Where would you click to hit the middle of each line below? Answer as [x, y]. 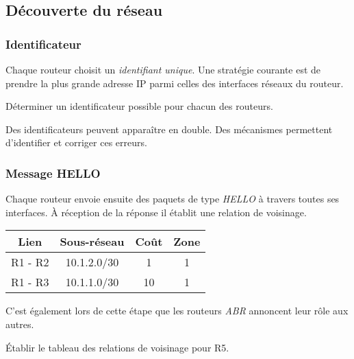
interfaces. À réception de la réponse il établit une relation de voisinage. [156, 212]
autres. [20, 324]
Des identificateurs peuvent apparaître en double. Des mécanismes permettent [169, 129]
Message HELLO [53, 173]
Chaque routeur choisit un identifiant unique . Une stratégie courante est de [163, 69]
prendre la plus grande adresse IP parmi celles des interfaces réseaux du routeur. [175, 83]
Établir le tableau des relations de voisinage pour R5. [117, 347]
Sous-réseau [92, 242]
